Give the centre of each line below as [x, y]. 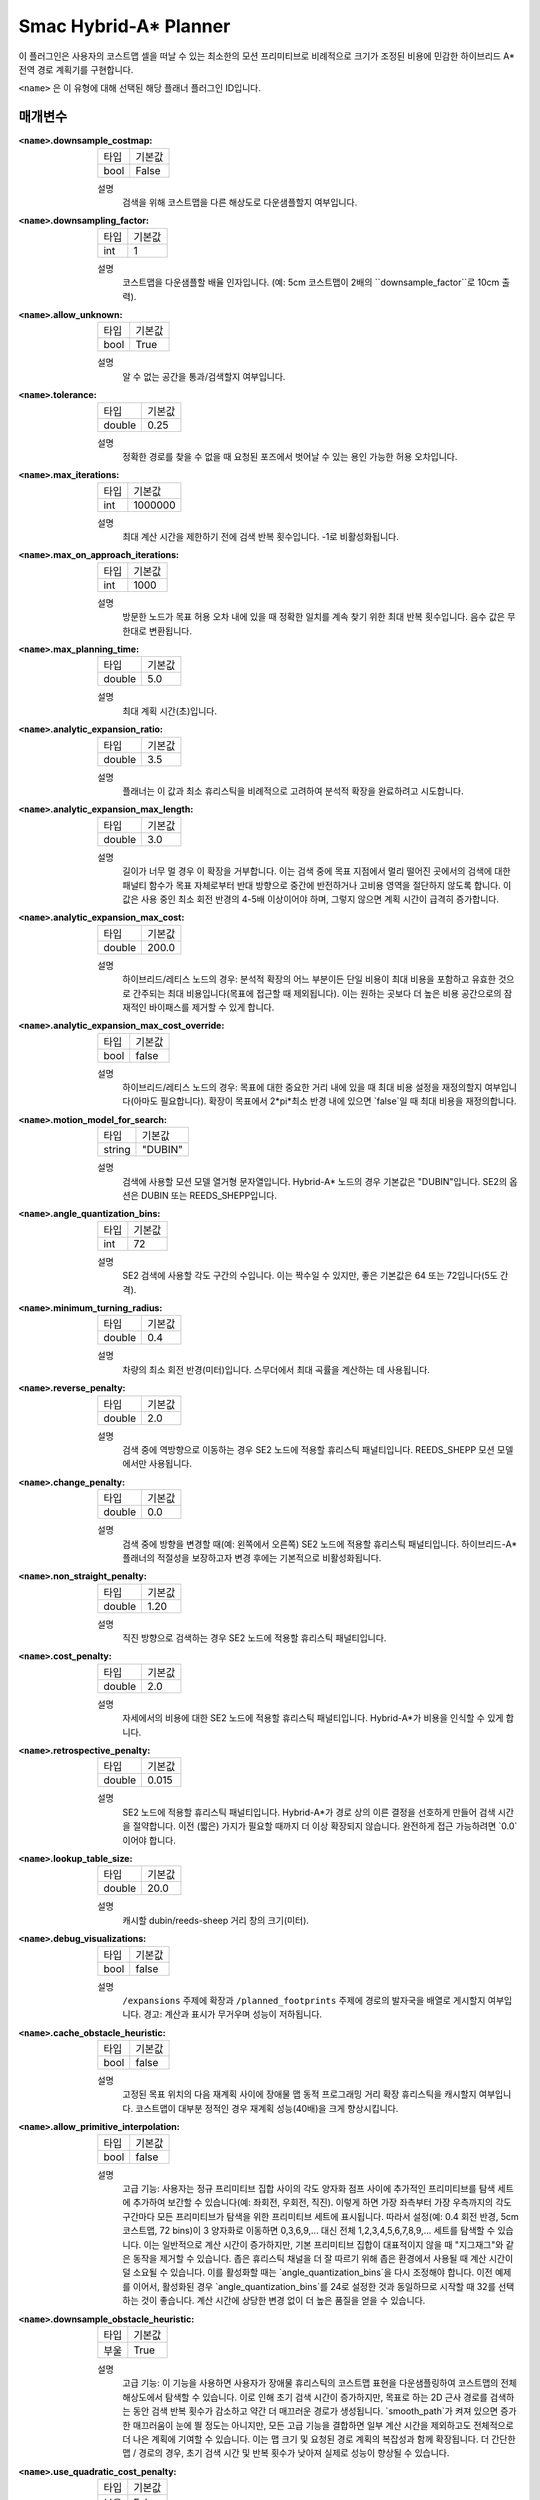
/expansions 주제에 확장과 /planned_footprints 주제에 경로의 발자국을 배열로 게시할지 [304, 2000]
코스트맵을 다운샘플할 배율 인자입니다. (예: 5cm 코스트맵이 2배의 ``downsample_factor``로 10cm [311, 282]
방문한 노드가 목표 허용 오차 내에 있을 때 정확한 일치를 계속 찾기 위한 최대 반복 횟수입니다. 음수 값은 [313, 617]
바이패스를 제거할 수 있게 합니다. [211, 1007]
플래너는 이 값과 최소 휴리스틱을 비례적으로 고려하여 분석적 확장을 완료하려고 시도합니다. [293, 791]
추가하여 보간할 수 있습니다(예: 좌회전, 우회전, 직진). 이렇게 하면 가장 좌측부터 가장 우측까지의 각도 [322, 2202]
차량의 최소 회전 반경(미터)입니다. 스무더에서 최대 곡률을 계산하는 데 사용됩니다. [276, 1369]
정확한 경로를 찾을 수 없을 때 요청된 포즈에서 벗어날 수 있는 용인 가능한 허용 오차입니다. [290, 456]
